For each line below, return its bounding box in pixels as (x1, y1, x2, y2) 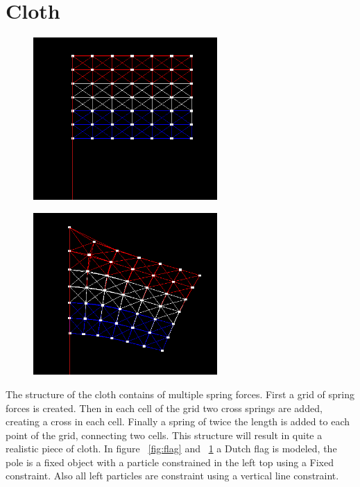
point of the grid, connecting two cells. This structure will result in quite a (6, 427, 323, 442)
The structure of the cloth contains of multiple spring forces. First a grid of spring (6, 386, 355, 401)
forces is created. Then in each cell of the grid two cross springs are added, (6, 400, 323, 415)
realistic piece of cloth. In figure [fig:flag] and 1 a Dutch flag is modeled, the (6, 441, 337, 456)
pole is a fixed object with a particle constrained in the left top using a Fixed (6, 454, 334, 469)
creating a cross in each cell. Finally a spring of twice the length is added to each (6, 414, 350, 429)
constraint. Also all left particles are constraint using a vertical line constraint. (6, 468, 339, 483)
